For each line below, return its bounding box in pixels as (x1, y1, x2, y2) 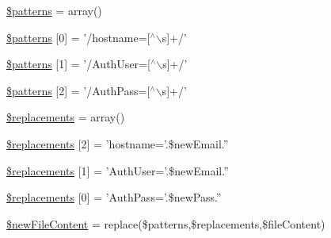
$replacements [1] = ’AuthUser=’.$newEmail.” (6, 162, 229, 178)
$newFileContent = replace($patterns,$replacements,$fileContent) (6, 215, 325, 232)
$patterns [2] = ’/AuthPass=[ (6, 82, 150, 98)
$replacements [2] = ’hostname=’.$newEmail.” (6, 135, 229, 152)
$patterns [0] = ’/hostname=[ (6, 29, 150, 45)
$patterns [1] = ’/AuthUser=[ (6, 56, 150, 72)
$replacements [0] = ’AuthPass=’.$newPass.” (6, 189, 222, 205)
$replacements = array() (6, 109, 125, 125)
